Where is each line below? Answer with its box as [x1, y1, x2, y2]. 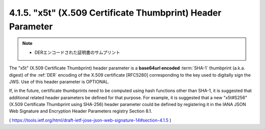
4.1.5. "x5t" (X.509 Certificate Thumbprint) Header [9, 7, 222, 18]
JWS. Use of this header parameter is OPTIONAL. [9, 79, 110, 85]
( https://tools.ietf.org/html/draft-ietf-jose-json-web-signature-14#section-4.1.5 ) [9, 117, 172, 123]
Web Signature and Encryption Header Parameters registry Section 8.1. [9, 108, 152, 114]
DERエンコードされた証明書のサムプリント [34, 49, 120, 55]
